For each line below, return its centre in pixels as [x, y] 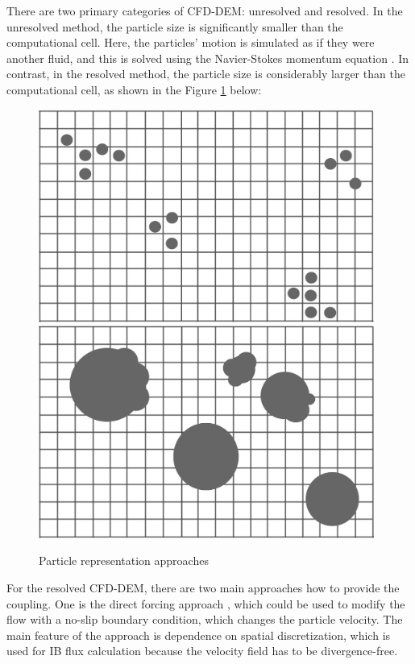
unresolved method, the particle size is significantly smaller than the [175, 26]
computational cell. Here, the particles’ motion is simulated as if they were [191, 42]
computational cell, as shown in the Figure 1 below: [134, 89]
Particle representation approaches [124, 560]
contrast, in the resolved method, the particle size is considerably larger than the [206, 74]
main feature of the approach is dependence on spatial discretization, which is [199, 635]
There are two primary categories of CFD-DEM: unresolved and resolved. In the [205, 10]
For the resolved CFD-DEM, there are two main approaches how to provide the [203, 587]
